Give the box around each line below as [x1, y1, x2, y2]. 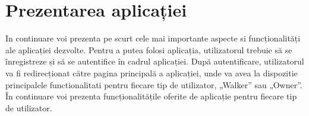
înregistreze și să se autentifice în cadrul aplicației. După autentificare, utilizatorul [5, 55, 304, 67]
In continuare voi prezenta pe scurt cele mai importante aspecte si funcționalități [5, 32, 301, 44]
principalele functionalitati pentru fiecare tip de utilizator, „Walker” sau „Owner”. [5, 78, 302, 91]
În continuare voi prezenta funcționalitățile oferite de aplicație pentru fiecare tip [5, 90, 297, 102]
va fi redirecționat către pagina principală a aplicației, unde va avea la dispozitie [5, 66, 298, 79]
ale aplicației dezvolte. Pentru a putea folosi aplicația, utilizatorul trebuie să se [5, 43, 292, 56]
